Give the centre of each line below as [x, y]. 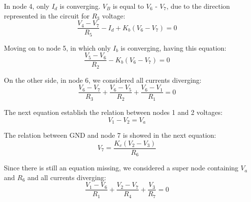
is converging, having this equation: [174, 47]
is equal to [128, 6]
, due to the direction [198, 6]
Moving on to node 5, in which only [57, 47]
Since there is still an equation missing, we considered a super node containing [121, 168]
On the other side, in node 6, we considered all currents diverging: [103, 80]
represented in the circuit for [47, 15]
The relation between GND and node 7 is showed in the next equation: [110, 135]
